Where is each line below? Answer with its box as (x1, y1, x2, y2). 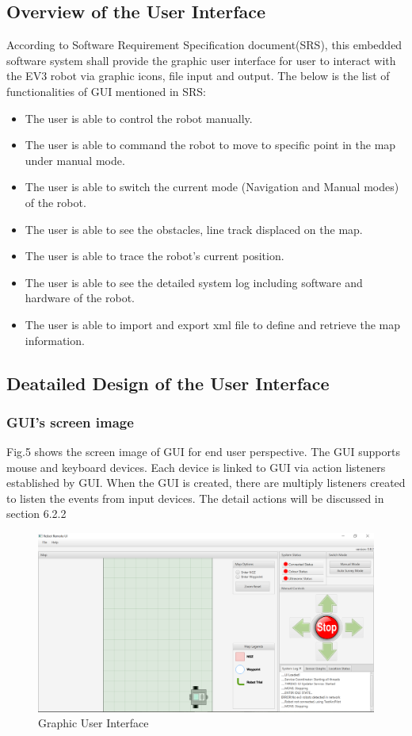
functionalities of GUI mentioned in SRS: (6, 82, 207, 99)
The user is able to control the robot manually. (25, 109, 253, 126)
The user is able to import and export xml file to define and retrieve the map (25, 316, 401, 332)
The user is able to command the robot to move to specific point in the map (25, 136, 396, 153)
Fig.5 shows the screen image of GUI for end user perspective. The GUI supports (6, 443, 400, 460)
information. (25, 332, 85, 348)
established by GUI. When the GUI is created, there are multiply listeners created (6, 474, 406, 491)
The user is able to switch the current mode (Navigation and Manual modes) (25, 178, 399, 195)
